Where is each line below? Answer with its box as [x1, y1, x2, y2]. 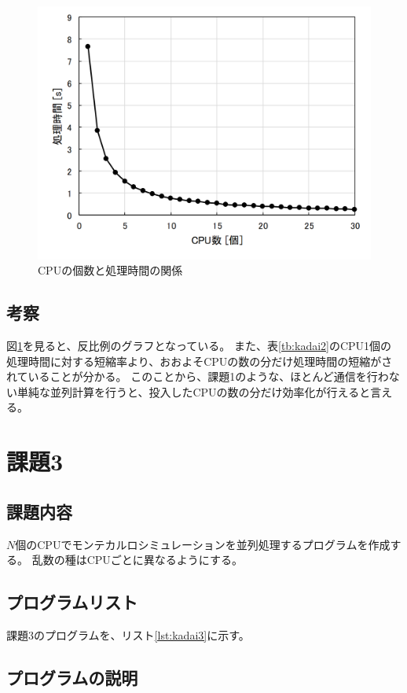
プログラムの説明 [6, 665, 138, 690]
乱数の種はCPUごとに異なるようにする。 [31, 551, 243, 568]
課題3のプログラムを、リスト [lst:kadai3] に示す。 [6, 627, 250, 643]
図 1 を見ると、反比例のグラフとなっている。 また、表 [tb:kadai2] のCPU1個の [6, 337, 392, 354]
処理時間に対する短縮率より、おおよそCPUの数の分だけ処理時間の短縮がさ [6, 352, 393, 369]
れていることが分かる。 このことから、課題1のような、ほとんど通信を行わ [6, 368, 389, 385]
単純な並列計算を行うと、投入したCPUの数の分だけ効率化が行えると [16, 383, 371, 400]
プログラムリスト [6, 590, 138, 614]
